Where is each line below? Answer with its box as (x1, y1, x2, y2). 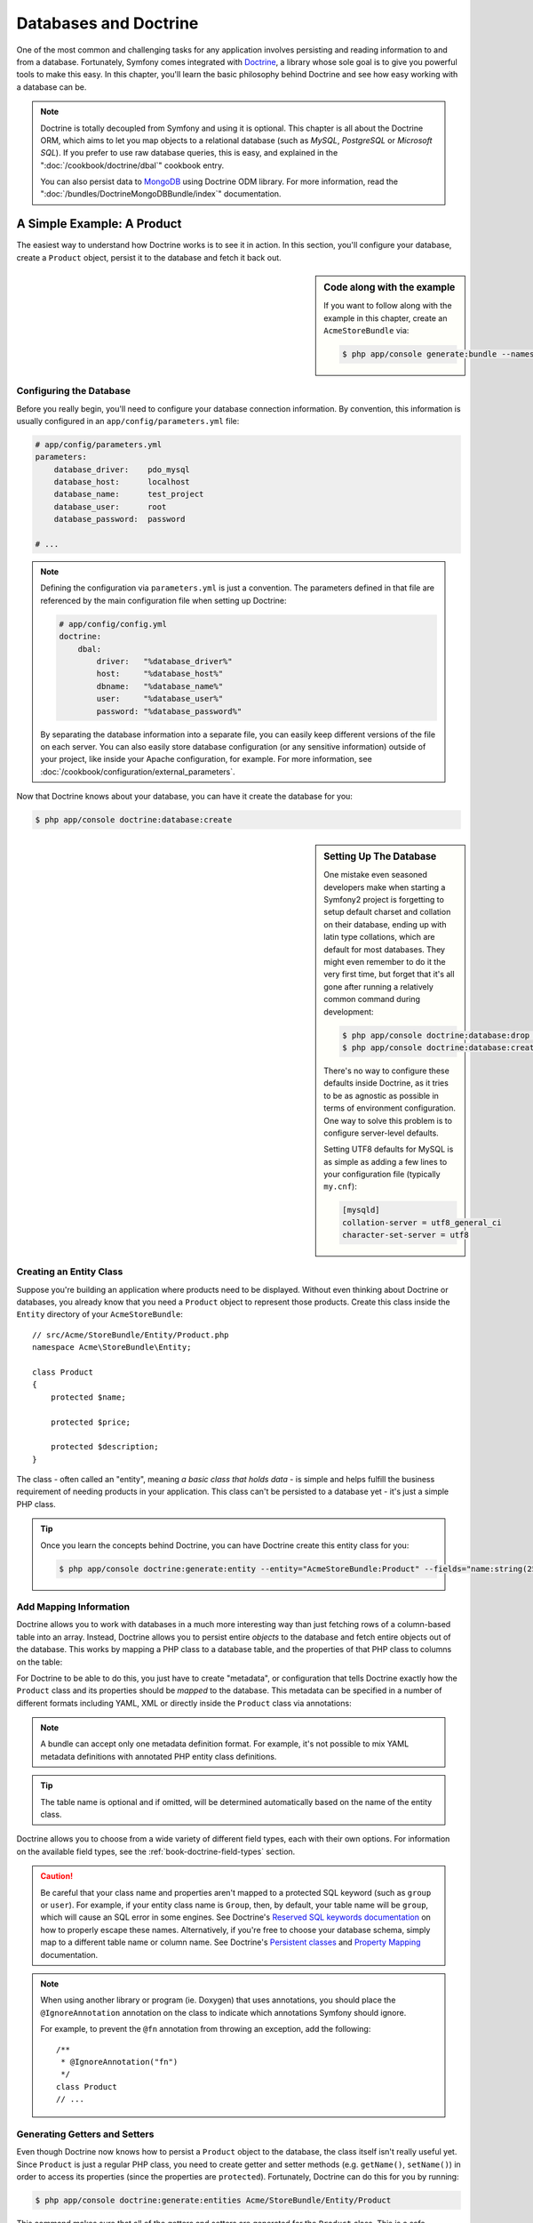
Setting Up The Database (323, 850, 437, 863)
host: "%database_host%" (96, 669, 224, 679)
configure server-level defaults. (323, 1128, 439, 1138)
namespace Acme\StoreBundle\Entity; (32, 1343, 192, 1352)
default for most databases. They (323, 943, 446, 955)
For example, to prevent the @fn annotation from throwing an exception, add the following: (40, 2024, 371, 2034)
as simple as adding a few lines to (323, 1156, 448, 1167)
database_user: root (53, 502, 167, 511)
